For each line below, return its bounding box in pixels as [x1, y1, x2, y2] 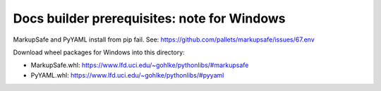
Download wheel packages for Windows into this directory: [13, 48, 185, 56]
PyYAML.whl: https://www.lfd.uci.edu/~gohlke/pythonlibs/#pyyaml [30, 71, 224, 79]
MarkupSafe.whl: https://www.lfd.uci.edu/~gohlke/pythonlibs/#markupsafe [30, 61, 249, 70]
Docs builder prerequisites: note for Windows [13, 11, 286, 26]
